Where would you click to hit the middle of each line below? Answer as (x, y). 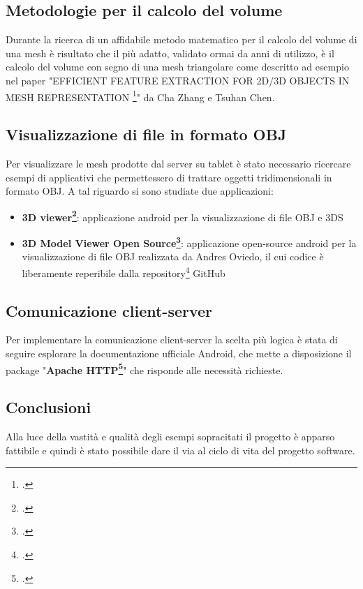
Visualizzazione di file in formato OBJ (146, 134)
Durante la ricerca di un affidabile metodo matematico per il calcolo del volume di (181, 39)
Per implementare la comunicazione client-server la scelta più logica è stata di (172, 340)
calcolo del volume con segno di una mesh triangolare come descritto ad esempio (177, 67)
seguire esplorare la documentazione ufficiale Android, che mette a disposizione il (179, 353)
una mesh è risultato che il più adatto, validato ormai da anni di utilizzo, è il (170, 53)
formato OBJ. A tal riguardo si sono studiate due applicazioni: (140, 191)
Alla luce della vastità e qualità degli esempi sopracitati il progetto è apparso (170, 436)
